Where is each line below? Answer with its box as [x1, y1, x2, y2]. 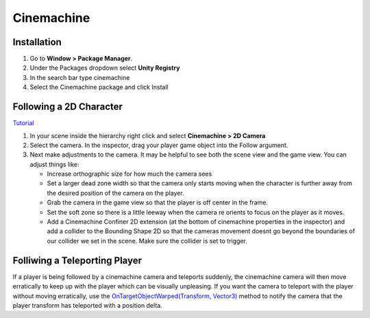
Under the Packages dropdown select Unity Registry [29, 64, 180, 72]
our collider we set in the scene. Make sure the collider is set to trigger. [47, 237, 248, 245]
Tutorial [12, 119, 34, 127]
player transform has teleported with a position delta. [12, 301, 162, 309]
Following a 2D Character [12, 101, 123, 113]
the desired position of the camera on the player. [47, 189, 184, 197]
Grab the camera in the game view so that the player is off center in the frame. [47, 198, 269, 207]
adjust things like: [29, 160, 79, 168]
